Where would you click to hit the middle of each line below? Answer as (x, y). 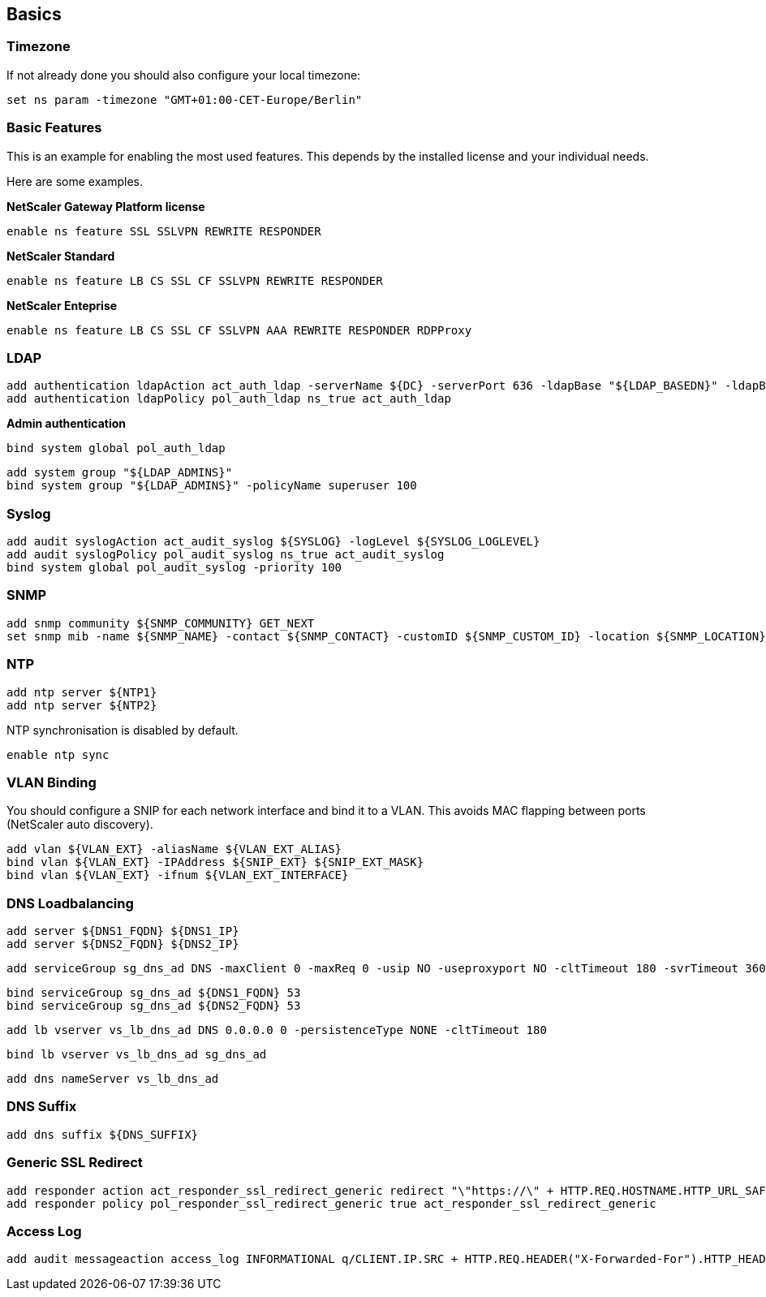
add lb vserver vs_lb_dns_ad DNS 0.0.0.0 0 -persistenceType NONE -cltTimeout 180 (277, 1030)
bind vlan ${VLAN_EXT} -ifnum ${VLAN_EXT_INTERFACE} (178, 875)
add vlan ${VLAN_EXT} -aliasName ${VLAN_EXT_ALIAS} (174, 849)
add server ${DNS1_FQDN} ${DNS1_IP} (123, 931)
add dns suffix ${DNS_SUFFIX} (103, 1134)
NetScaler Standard (61, 256)
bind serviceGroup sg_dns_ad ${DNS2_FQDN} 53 (154, 1006)
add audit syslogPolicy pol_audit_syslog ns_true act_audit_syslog (226, 555)
